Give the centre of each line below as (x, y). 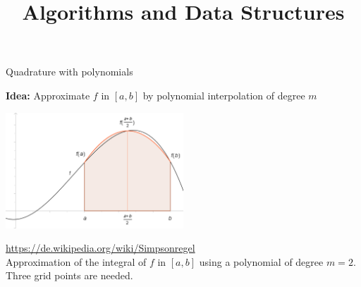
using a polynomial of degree (261, 261)
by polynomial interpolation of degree (224, 95)
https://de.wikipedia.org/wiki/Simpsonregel (100, 248)
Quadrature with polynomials (69, 72)
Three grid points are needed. (69, 275)
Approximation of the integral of (76, 261)
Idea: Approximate (48, 95)
